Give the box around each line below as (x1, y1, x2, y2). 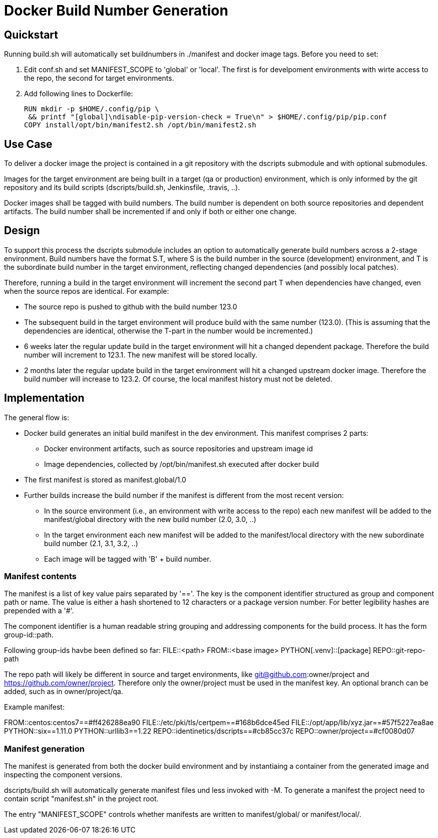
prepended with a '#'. (4, 606, 74, 615)
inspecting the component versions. (4, 770, 123, 779)
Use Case (4, 137, 53, 150)
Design (4, 224, 40, 237)
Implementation (4, 392, 85, 405)
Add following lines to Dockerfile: (24, 89, 133, 98)
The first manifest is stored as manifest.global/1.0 (24, 475, 186, 484)
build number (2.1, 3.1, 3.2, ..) (44, 539, 138, 548)
